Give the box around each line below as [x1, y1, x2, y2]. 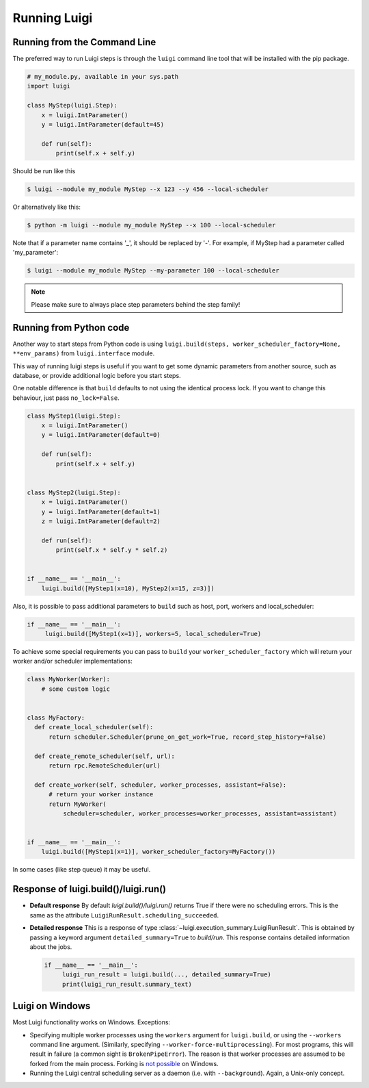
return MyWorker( [49, 800, 107, 808]
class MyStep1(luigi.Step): [27, 412, 121, 420]
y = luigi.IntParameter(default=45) [41, 121, 164, 128]
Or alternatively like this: [12, 203, 81, 212]
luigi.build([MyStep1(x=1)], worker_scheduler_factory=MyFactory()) [41, 848, 276, 856]
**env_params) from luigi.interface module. [12, 349, 155, 357]
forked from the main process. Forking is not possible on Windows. [29, 1059, 219, 1067]
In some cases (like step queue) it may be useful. [12, 865, 151, 874]
